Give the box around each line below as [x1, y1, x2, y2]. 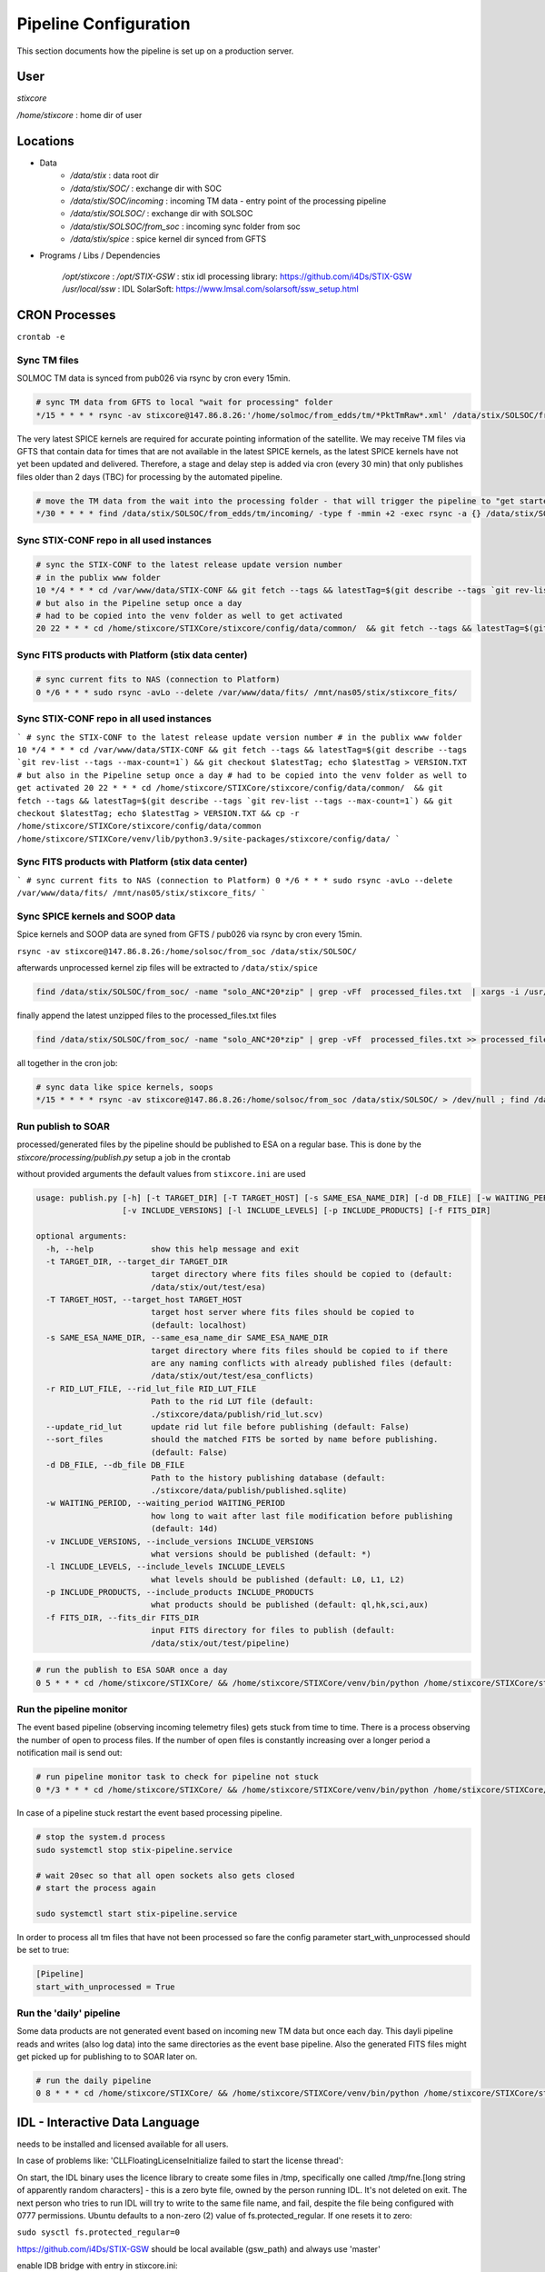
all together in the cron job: [16, 1058, 118, 1069]
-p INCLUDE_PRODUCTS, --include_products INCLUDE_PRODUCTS [45, 1587, 314, 1598]
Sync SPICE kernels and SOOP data [16, 910, 176, 922]
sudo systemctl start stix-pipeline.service [35, 1908, 238, 1918]
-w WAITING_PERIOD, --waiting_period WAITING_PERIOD [45, 1498, 285, 1509]
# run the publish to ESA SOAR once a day [35, 1665, 228, 1676]
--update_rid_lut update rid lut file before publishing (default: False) [45, 1422, 411, 1431]
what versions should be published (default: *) [150, 1549, 372, 1559]
